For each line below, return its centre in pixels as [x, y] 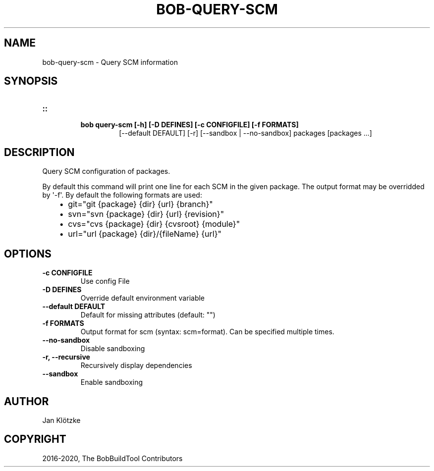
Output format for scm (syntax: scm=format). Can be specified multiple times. [207, 332]
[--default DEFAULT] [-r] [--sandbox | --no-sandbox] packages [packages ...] [245, 133]
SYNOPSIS [31, 81]
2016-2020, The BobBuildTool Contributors [112, 458]
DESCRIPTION [39, 152]
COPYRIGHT [35, 439]
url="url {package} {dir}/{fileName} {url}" [145, 234]
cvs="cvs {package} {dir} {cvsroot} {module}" [154, 224]
